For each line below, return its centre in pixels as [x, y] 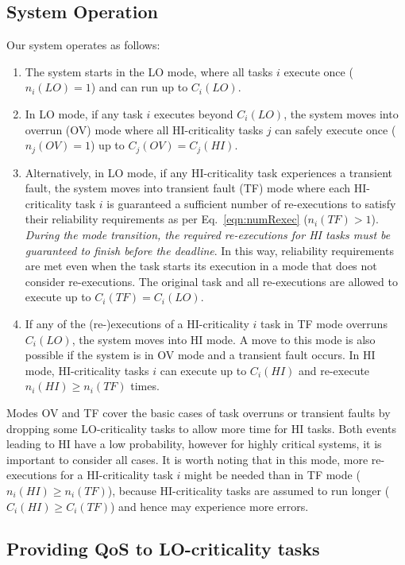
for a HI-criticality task [117, 475]
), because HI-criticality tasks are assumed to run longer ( [249, 490]
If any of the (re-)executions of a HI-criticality [137, 323]
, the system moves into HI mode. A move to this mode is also [224, 339]
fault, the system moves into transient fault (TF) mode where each [188, 188]
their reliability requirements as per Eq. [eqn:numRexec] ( [166, 219]
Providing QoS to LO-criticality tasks [163, 549]
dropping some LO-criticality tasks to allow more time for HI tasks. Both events [201, 428]
